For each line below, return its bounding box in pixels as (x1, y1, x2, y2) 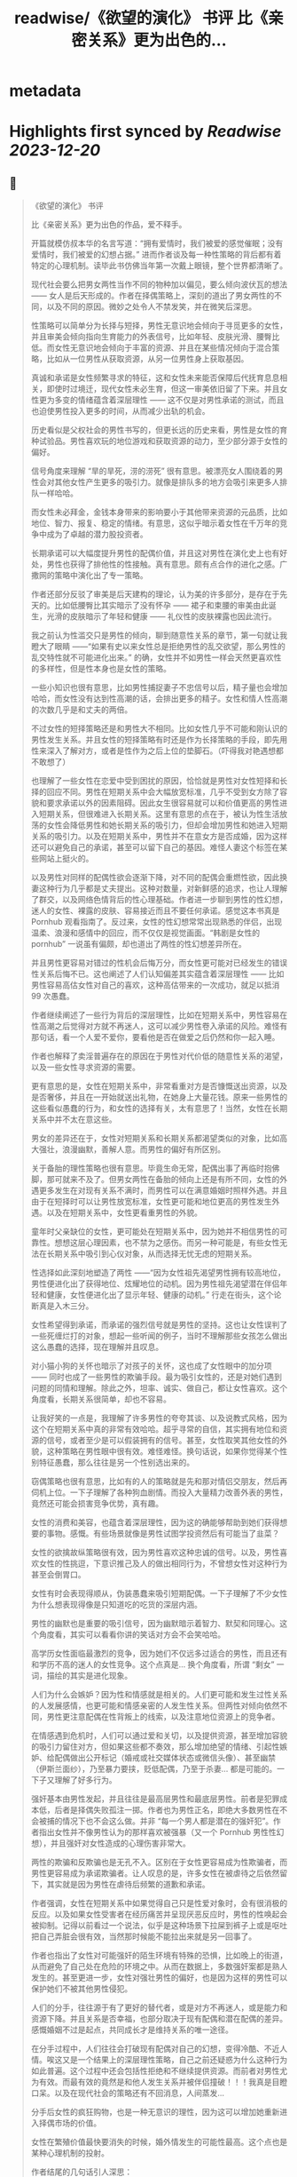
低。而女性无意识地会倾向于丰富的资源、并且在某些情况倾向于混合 (30, 343, 272, 354)
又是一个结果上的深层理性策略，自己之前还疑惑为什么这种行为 (61, 2054, 288, 2065)
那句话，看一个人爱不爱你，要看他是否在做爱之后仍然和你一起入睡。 (30, 1032, 280, 1043)
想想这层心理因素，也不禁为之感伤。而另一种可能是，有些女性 (54, 1237, 280, 1248)
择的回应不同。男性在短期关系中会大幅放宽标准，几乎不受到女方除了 (30, 787, 280, 798)
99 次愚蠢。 (30, 991, 75, 1002)
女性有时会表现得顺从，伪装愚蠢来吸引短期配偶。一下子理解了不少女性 (30, 1588, 288, 1599)
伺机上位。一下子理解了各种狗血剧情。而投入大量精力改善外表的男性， (30, 1487, 288, 1498)
